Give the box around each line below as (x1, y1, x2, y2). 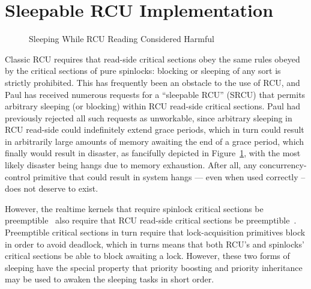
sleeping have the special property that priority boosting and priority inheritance (5, 261, 303, 273)
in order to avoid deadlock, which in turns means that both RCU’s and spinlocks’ (5, 237, 304, 250)
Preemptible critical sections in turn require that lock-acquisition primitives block (5, 226, 306, 239)
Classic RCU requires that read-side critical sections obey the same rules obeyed (5, 52, 300, 65)
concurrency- (259, 159, 307, 171)
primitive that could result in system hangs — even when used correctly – (33, 170, 306, 183)
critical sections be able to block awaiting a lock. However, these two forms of (5, 249, 290, 262)
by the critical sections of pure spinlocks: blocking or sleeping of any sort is (5, 64, 281, 77)
